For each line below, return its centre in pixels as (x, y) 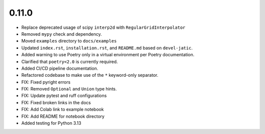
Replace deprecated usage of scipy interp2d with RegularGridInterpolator (104, 27)
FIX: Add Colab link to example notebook (63, 110)
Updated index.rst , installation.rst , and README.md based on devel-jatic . (107, 48)
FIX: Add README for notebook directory (63, 116)
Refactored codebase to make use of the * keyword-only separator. (90, 75)
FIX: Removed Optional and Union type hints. (69, 89)
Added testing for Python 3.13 (51, 123)
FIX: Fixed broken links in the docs (56, 102)
